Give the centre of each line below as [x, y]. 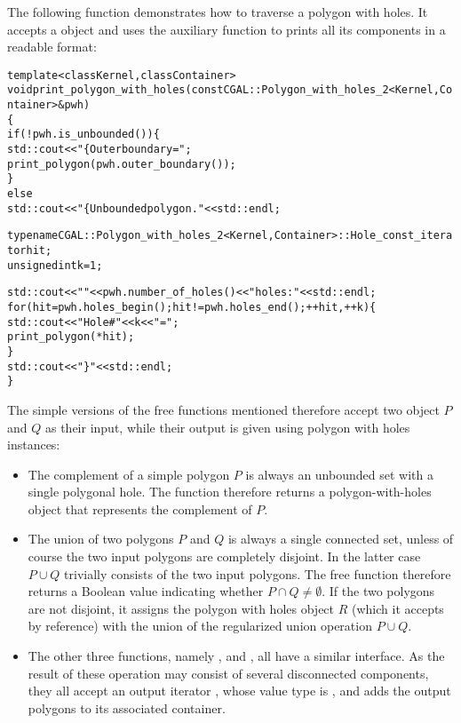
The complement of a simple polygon [129, 474]
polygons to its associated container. [127, 707]
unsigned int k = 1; [55, 265]
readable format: [52, 47]
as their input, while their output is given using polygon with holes [227, 427]
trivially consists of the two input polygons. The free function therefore [258, 573]
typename [33, 236]
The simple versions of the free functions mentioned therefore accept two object [223, 409]
